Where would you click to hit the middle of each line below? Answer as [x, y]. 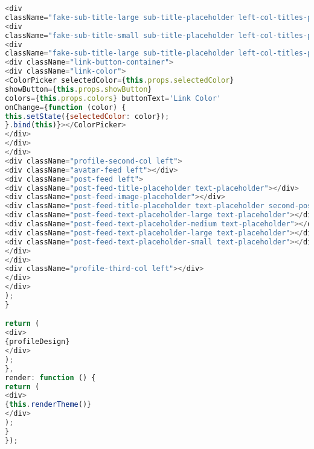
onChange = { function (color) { [66, 107]
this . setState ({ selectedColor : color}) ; [87, 116]
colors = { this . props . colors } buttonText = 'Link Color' [113, 98]
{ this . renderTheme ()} [48, 405]
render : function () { [50, 377]
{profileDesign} [37, 342]
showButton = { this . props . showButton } [78, 89]
